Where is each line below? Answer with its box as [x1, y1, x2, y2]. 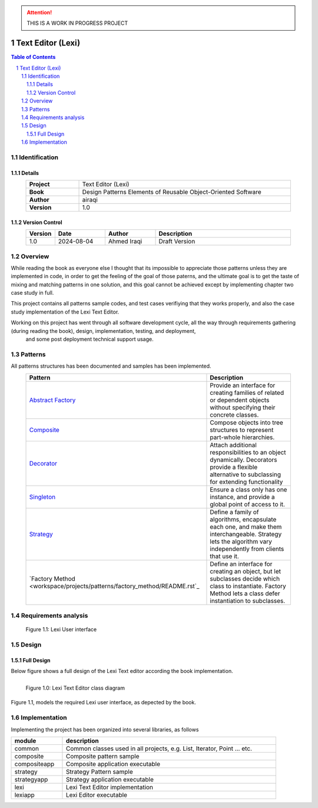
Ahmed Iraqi [108, 238, 143, 246]
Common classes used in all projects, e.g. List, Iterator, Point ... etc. [65, 744, 253, 753]
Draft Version [158, 238, 196, 246]
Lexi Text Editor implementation [65, 783, 153, 791]
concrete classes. [210, 410, 259, 418]
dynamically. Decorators [210, 456, 277, 464]
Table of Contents [11, 54, 56, 61]
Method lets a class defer [210, 589, 280, 598]
